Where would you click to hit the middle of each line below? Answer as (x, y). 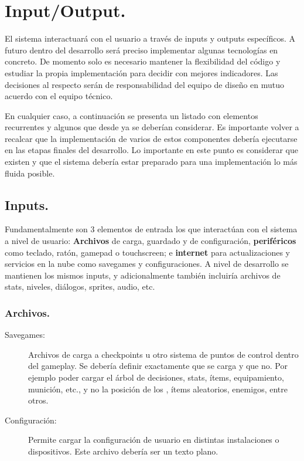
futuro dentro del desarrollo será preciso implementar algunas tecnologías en (141, 50)
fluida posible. (30, 173)
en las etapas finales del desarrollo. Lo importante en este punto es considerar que (152, 150)
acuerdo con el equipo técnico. (59, 96)
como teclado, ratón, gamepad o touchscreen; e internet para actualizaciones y (147, 252)
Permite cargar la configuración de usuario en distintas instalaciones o (154, 440)
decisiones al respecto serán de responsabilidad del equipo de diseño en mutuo (145, 84)
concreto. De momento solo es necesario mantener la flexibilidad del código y (143, 61)
